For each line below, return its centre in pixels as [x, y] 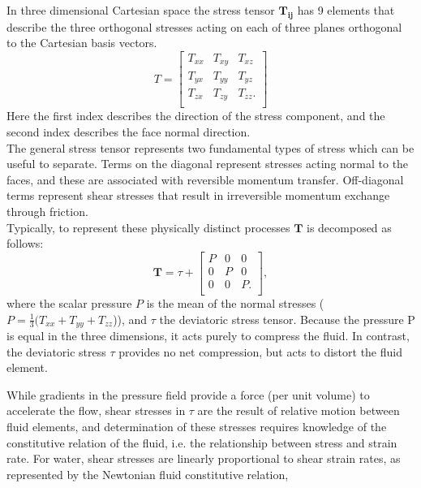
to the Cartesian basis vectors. [82, 43]
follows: [25, 243]
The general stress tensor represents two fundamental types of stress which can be [210, 147]
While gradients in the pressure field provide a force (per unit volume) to [188, 394]
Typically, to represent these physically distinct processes [148, 227]
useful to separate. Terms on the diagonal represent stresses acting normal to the [208, 164]
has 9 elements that [346, 10]
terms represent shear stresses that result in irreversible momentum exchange [198, 195]
